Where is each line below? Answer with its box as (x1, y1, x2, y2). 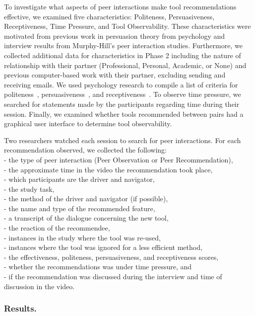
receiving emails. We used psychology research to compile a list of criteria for (4, 79, 238, 89)
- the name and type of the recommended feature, (4, 203, 155, 213)
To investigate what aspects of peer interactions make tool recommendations (4, 1, 237, 11)
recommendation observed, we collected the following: (4, 145, 167, 155)
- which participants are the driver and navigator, (4, 174, 155, 184)
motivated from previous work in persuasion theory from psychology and (4, 30, 225, 41)
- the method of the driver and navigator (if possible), (4, 193, 168, 204)
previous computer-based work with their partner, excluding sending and (4, 70, 226, 80)
